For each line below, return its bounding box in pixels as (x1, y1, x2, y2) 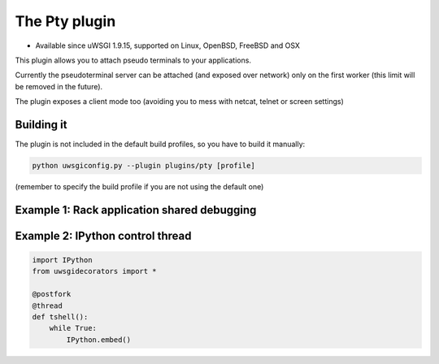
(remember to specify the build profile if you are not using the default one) (15, 181, 264, 191)
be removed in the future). (15, 81, 103, 91)
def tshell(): (32, 312, 89, 321)
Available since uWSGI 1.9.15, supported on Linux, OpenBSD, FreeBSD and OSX (35, 41, 301, 50)
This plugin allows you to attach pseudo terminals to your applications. (15, 55, 252, 65)
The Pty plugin (15, 12, 116, 30)
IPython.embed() (66, 335, 132, 344)
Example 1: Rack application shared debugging (15, 203, 257, 217)
